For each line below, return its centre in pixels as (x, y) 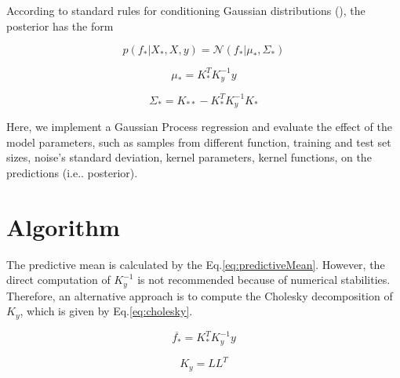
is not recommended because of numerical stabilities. (264, 280)
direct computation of (58, 280)
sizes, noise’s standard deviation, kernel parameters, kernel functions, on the (189, 157)
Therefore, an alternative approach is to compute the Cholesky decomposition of (200, 295)
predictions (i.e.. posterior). (72, 172)
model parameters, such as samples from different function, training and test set (199, 142)
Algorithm (63, 226)
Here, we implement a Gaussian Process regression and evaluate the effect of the (199, 127)
